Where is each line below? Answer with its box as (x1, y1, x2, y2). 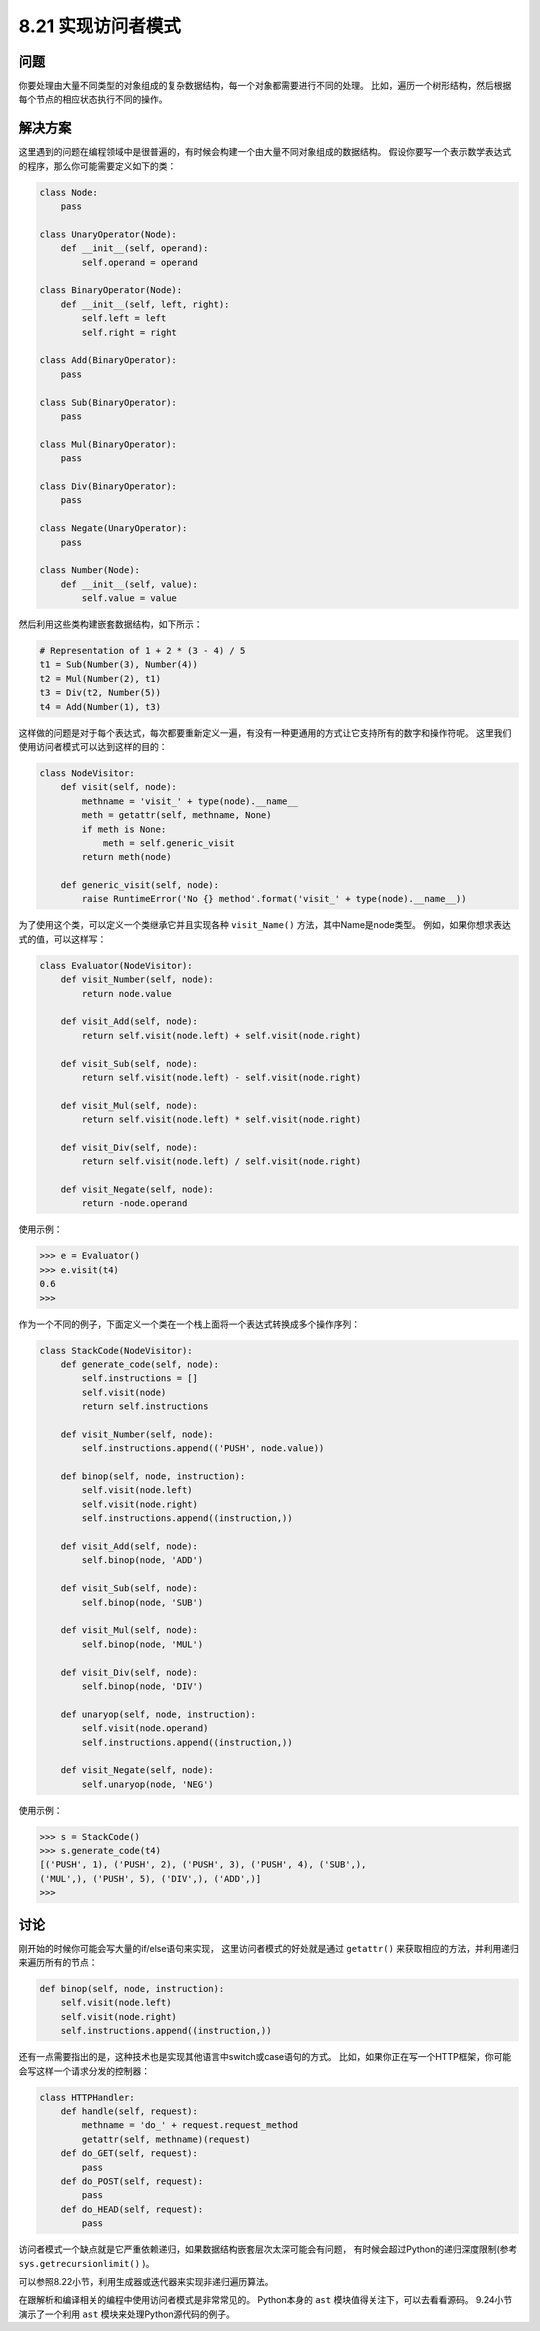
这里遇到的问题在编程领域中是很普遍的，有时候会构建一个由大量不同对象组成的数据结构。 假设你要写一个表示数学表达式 (18, 146, 512, 158)
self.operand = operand (81, 256, 199, 268)
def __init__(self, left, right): (60, 298, 230, 310)
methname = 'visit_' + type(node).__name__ (81, 795, 299, 807)
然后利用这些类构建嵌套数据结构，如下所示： (18, 618, 203, 630)
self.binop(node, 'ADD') (81, 1555, 204, 1566)
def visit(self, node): (60, 781, 177, 793)
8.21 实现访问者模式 (18, 15, 182, 37)
